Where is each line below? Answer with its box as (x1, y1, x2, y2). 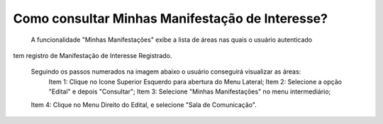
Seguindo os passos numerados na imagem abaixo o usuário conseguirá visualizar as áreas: (30, 67, 301, 76)
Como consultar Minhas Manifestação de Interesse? (13, 11, 328, 26)
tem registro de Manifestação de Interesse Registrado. (13, 51, 172, 60)
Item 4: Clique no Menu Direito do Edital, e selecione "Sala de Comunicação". (30, 100, 257, 109)
